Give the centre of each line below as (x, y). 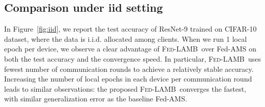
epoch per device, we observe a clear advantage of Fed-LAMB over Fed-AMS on (130, 49)
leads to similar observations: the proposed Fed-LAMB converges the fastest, (125, 88)
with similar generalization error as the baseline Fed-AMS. (96, 99)
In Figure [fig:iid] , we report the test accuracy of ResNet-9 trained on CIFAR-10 (130, 29)
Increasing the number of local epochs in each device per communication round (128, 79)
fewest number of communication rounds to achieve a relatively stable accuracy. (129, 69)
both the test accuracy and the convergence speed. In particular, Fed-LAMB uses (132, 58)
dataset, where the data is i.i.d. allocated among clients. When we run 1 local (126, 38)
